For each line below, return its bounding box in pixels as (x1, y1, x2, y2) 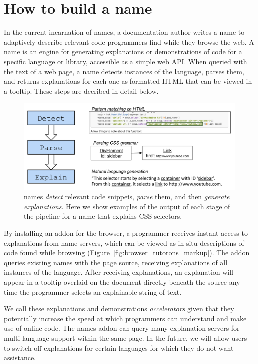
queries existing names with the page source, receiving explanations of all (4, 257, 228, 267)
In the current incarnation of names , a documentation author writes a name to (4, 27, 245, 37)
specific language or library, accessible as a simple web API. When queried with (4, 56, 247, 66)
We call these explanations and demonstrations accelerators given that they (4, 303, 234, 314)
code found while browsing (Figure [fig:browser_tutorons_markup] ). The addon (4, 247, 250, 258)
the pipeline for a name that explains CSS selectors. (24, 211, 182, 221)
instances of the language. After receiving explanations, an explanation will (4, 267, 234, 277)
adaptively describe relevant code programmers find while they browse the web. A (4, 36, 254, 47)
